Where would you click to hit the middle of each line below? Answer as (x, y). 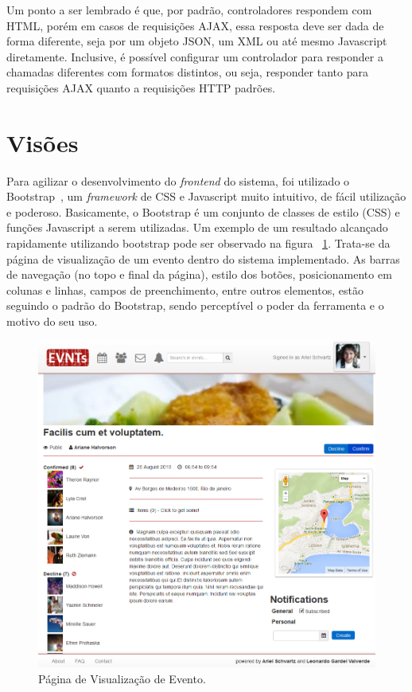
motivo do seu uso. (52, 321)
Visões (43, 142)
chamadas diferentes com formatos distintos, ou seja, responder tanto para (187, 72)
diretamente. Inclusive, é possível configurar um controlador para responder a (195, 56)
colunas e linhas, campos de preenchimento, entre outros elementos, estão (185, 289)
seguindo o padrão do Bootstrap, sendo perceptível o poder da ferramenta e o (195, 305)
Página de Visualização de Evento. (122, 678)
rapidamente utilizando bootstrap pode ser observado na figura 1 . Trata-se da (198, 243)
